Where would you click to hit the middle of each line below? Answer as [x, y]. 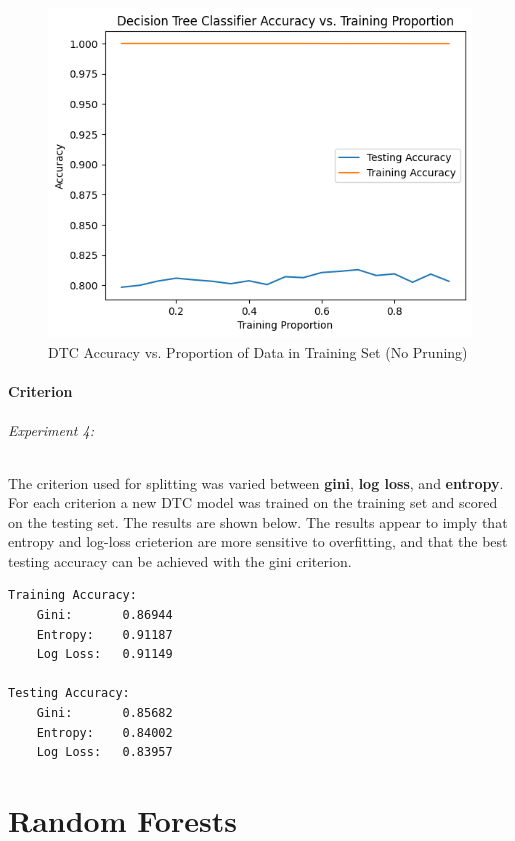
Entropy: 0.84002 [104, 732]
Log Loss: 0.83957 [104, 752]
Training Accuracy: [72, 595]
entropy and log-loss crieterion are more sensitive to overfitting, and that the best [258, 541]
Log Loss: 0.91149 [104, 654]
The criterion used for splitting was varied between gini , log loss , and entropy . [256, 482]
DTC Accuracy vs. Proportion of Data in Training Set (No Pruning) [258, 351]
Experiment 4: [51, 430]
